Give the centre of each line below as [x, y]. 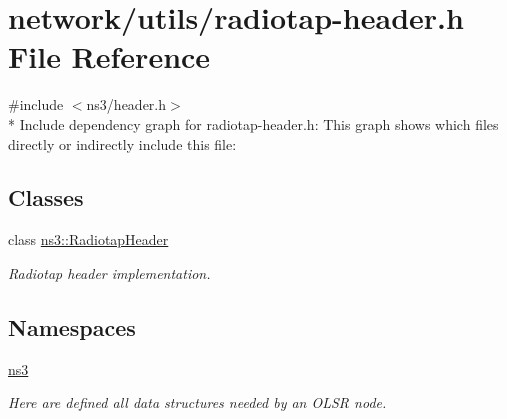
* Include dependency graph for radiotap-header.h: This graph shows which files [253, 123]
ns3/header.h [126, 104]
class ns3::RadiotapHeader [88, 239]
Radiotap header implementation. [109, 272]
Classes [46, 197]
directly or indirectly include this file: [122, 143]
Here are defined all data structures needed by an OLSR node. [197, 402]
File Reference [109, 56]
